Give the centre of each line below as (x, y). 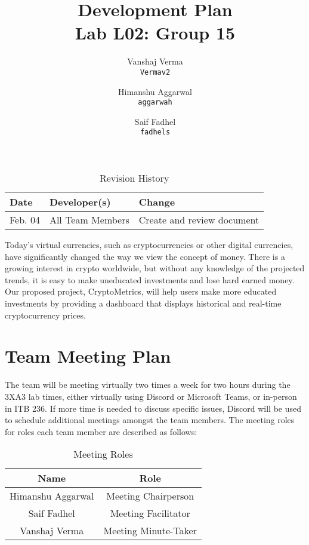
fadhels (155, 132)
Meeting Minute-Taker (150, 531)
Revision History (134, 178)
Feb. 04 (25, 220)
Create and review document (199, 220)
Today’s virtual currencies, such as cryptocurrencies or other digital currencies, (149, 245)
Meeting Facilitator (150, 513)
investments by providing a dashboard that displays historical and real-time (143, 303)
